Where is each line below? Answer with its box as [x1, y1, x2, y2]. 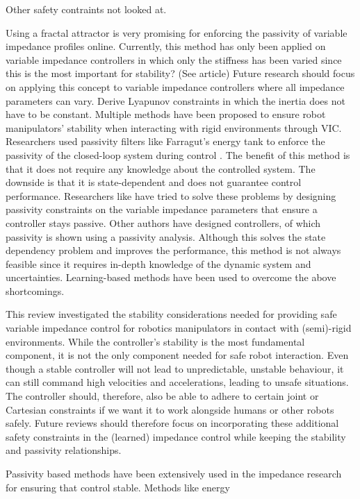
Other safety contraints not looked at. [6, 2, 167, 16]
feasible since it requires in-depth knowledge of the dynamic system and [6, 256, 311, 271]
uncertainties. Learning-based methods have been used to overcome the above [6, 270, 336, 285]
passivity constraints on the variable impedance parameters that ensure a [6, 202, 318, 217]
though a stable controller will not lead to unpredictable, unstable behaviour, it [6, 361, 344, 375]
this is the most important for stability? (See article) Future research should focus [6, 66, 355, 81]
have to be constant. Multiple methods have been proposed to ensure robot [6, 107, 326, 121]
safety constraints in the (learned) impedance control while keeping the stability [6, 429, 346, 443]
